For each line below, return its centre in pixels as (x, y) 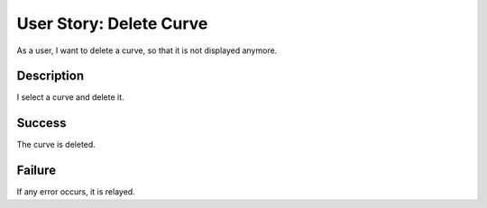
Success (41, 123)
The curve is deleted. (56, 145)
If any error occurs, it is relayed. (76, 192)
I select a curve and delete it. (71, 97)
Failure (37, 171)
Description (51, 76)
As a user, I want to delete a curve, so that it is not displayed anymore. (147, 50)
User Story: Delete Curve (112, 23)
